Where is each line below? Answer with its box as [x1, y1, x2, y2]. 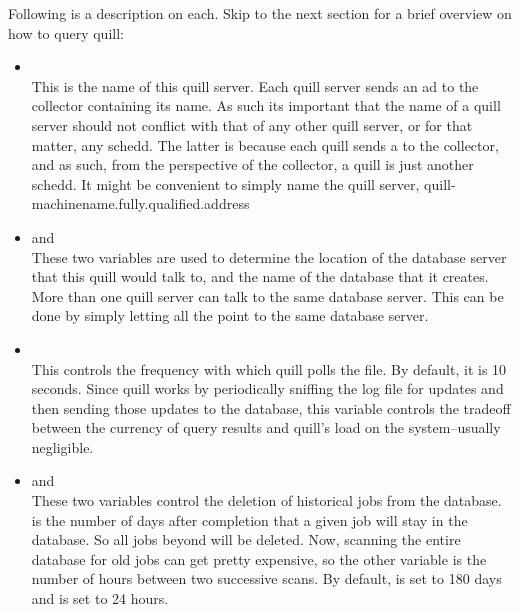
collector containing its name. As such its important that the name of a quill [31, 95, 501, 116]
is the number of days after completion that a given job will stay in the [31, 509, 468, 530]
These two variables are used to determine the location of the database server [31, 246, 507, 267]
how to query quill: [8, 22, 124, 43]
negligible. [31, 436, 94, 457]
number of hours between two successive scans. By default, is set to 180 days [31, 568, 502, 589]
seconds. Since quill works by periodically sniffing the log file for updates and [31, 378, 504, 399]
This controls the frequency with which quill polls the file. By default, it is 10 [31, 358, 507, 379]
